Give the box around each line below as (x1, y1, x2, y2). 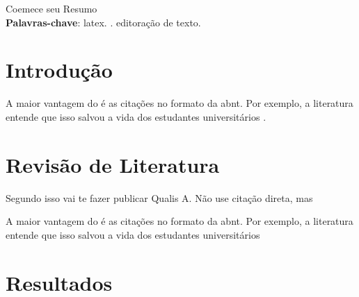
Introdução (6, 56, 113, 84)
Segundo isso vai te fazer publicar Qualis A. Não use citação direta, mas (6, 190, 313, 205)
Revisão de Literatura (6, 150, 220, 178)
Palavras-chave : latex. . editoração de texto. (6, 15, 201, 29)
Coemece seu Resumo (6, 1, 97, 15)
